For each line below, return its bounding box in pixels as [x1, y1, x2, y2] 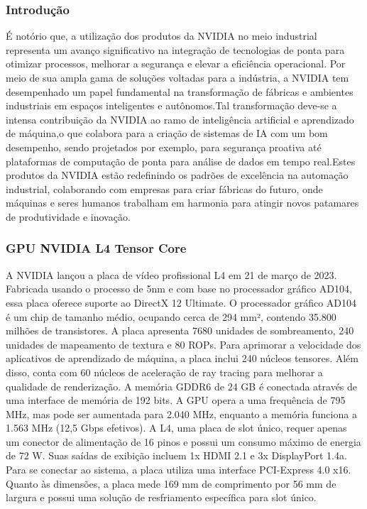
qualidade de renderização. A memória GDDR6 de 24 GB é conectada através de [6, 378, 358, 393]
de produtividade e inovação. [6, 209, 131, 224]
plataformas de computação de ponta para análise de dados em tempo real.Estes [6, 153, 356, 168]
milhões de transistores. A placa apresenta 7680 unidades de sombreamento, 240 [6, 323, 354, 338]
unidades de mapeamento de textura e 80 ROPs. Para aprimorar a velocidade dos [6, 336, 361, 351]
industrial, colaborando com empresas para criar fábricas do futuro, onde [6, 181, 323, 196]
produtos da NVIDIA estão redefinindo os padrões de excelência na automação [6, 168, 349, 182]
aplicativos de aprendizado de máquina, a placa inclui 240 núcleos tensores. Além [6, 351, 358, 366]
